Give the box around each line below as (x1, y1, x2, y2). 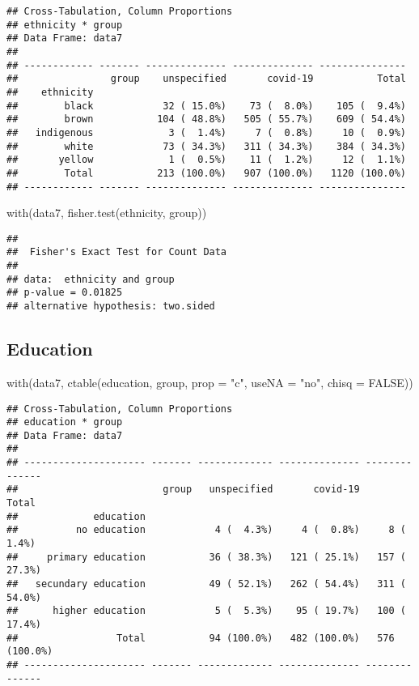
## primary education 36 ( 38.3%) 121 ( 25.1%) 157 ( (6, 551, 406, 563)
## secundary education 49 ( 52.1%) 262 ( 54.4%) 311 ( (6, 578, 406, 590)
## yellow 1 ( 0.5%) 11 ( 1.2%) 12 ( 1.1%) (6, 154, 406, 166)
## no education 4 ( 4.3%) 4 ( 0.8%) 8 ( (6, 524, 406, 536)
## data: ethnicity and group (6, 273, 175, 285)
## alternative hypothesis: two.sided (6, 300, 215, 313)
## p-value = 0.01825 (6, 287, 123, 299)
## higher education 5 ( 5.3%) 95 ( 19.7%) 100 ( (6, 605, 406, 617)
